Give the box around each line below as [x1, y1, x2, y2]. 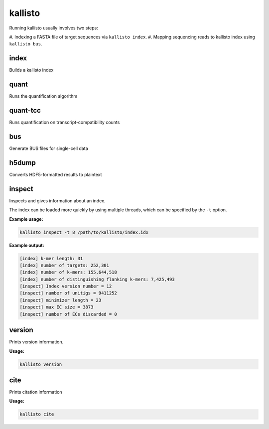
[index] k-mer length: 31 [19, 256, 83, 261]
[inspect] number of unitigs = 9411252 [19, 290, 117, 296]
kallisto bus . [9, 41, 42, 47]
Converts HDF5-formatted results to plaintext [9, 171, 102, 177]
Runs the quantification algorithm [9, 93, 78, 99]
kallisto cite [19, 412, 54, 417]
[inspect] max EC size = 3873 [19, 304, 94, 310]
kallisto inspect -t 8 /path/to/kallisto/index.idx [19, 229, 149, 235]
